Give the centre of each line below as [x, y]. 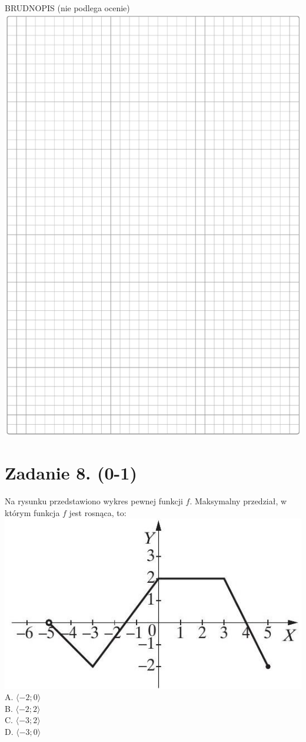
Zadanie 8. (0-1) [71, 473]
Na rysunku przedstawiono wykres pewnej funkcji [94, 501]
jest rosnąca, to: [98, 512]
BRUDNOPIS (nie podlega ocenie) [67, 8]
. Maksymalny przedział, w [238, 501]
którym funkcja [32, 512]
